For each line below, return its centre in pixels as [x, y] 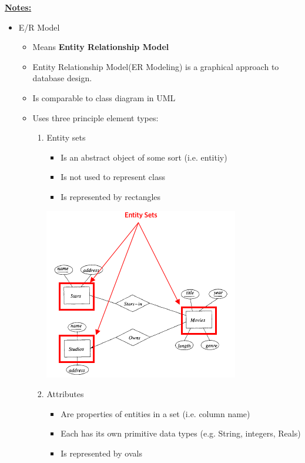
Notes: [18, 7]
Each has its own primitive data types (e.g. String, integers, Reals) [181, 433]
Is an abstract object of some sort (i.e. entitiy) [144, 157]
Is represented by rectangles [111, 196]
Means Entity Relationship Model [101, 47]
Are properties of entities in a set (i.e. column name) [155, 413]
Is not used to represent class [113, 177]
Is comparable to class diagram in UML [104, 97]
